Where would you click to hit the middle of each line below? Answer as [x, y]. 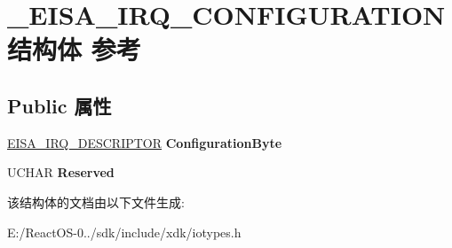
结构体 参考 [74, 49]
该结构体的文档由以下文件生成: [96, 201]
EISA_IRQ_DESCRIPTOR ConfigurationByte [145, 142]
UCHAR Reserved [61, 172]
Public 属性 [59, 105]
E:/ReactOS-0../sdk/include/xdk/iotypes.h [124, 232]
